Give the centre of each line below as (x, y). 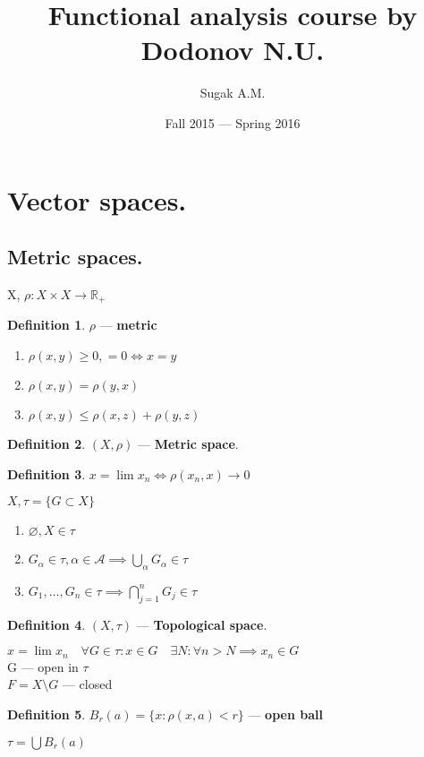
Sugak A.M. (233, 93)
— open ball (285, 714)
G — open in (43, 666)
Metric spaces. (75, 257)
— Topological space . (202, 624)
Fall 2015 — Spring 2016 (233, 122)
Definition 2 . (47, 443)
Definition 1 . (47, 325)
